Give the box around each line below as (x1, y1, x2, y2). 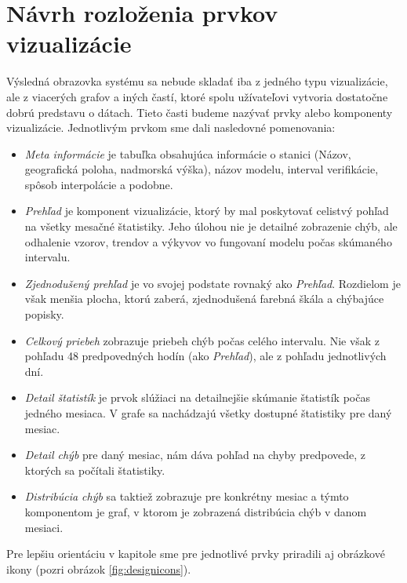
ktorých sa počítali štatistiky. (24, 461, 165, 478)
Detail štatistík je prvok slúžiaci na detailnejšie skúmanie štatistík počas (24, 389, 370, 406)
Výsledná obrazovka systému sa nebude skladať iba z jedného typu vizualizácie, (6, 73, 388, 89)
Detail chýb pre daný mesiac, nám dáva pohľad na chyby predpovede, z (24, 446, 366, 463)
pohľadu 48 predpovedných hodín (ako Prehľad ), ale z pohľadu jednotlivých (24, 348, 387, 364)
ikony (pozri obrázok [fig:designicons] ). (6, 560, 191, 577)
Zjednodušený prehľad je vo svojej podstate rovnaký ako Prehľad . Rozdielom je (24, 275, 401, 291)
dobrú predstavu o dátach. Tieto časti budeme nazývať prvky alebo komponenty (6, 104, 393, 120)
